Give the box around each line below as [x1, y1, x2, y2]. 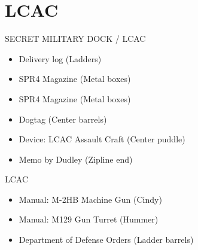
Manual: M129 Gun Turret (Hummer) [19, 213, 159, 225]
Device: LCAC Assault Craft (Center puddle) [19, 133, 185, 145]
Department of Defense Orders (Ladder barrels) [19, 233, 194, 246]
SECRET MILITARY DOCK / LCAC [5, 32, 146, 45]
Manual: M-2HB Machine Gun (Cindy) [19, 193, 162, 205]
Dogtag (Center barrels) [19, 112, 107, 125]
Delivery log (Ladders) [19, 52, 102, 65]
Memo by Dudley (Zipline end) [19, 153, 133, 165]
